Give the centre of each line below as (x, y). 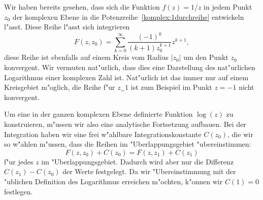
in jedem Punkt (228, 7)
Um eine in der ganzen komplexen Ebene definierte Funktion (98, 114)
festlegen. (19, 191)
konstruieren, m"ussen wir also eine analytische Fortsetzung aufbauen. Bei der (125, 124)
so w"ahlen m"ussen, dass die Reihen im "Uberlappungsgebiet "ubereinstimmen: (128, 144)
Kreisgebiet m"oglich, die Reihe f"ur (60, 87)
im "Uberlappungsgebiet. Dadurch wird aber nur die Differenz (137, 161)
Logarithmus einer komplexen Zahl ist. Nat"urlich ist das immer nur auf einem (126, 77)
